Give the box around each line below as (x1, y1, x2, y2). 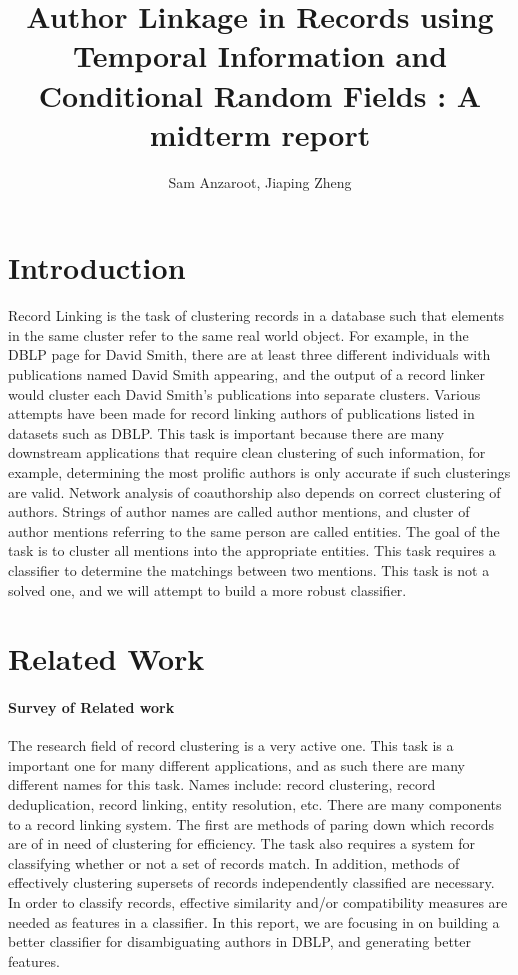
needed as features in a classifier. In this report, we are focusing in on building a (8, 911, 500, 932)
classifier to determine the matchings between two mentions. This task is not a (8, 559, 490, 580)
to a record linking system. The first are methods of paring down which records (8, 813, 494, 834)
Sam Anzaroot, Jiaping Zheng (168, 171, 352, 192)
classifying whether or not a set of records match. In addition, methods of (8, 852, 460, 873)
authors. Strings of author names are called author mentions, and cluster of (8, 501, 470, 522)
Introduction (8, 247, 186, 288)
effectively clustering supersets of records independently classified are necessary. (8, 872, 495, 893)
